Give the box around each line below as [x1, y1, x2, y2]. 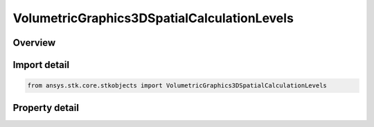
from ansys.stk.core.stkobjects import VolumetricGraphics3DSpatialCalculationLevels [27, 82, 327, 90]
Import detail [12, 59, 69, 71]
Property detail [12, 101, 80, 114]
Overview [12, 37, 56, 49]
